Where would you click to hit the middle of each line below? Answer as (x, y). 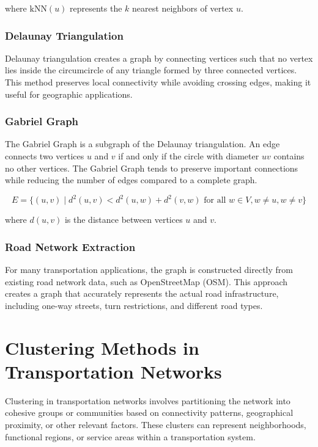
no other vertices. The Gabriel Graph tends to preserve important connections (152, 168)
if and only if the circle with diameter (189, 156)
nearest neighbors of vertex (183, 8)
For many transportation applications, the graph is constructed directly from (149, 270)
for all (215, 201)
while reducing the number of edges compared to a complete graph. (131, 180)
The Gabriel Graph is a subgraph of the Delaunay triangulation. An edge (142, 144)
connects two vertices (45, 156)
